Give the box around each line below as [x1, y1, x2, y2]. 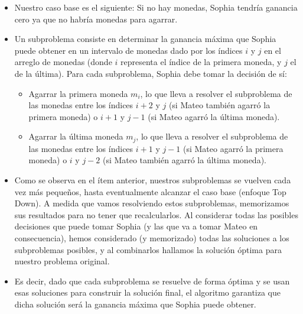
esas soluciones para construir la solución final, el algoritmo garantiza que [14, 286, 281, 299]
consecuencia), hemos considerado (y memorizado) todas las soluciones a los [14, 231, 289, 244]
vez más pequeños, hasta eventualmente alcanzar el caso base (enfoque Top [14, 185, 286, 198]
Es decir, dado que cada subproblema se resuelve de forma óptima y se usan [14, 274, 290, 287]
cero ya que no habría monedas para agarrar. [14, 12, 178, 25]
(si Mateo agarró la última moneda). [148, 110, 280, 122]
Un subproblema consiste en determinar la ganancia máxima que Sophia [14, 33, 276, 45]
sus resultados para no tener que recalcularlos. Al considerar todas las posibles [14, 208, 298, 221]
